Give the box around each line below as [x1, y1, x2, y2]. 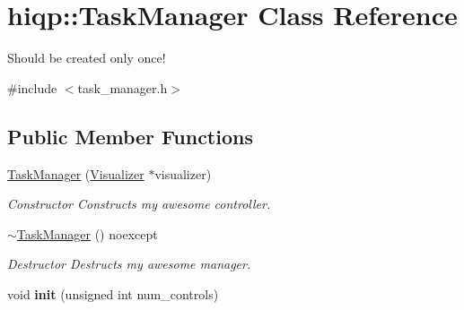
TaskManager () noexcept [16, 224, 158, 243]
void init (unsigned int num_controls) [7, 284, 219, 303]
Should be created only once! [7, 48, 166, 67]
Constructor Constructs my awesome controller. [7, 194, 271, 213]
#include [7, 78, 57, 97]
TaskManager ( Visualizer [7, 164, 144, 183]
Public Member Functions [7, 122, 253, 150]
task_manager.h [77, 78, 168, 97]
